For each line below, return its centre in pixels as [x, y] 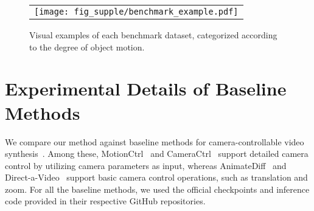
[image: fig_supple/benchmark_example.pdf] [136, 12]
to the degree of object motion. [87, 47]
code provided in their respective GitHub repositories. [105, 201]
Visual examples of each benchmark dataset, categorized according [153, 35]
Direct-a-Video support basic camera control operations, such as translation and [156, 177]
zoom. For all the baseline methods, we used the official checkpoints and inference [157, 189]
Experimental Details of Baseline [146, 88]
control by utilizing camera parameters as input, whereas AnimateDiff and [146, 165]
